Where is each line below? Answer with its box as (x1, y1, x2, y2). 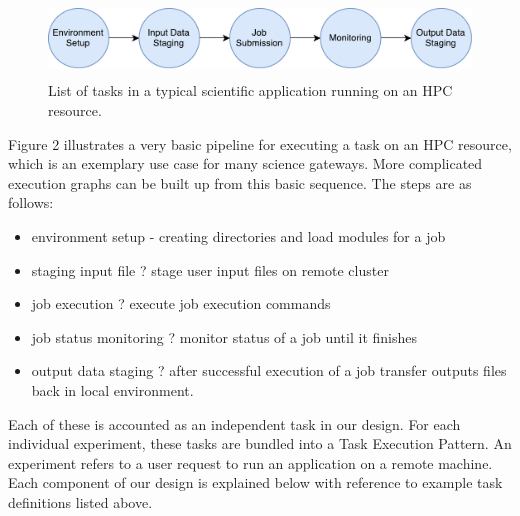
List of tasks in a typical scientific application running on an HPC (48, 80, 453, 101)
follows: (8, 192, 54, 213)
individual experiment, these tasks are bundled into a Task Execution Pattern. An (8, 433, 512, 454)
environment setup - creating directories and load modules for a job (31, 225, 446, 246)
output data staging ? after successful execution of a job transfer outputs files (31, 360, 507, 381)
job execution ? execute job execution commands (31, 293, 331, 314)
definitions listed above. (8, 491, 153, 512)
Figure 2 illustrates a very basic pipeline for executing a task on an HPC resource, (8, 133, 512, 154)
